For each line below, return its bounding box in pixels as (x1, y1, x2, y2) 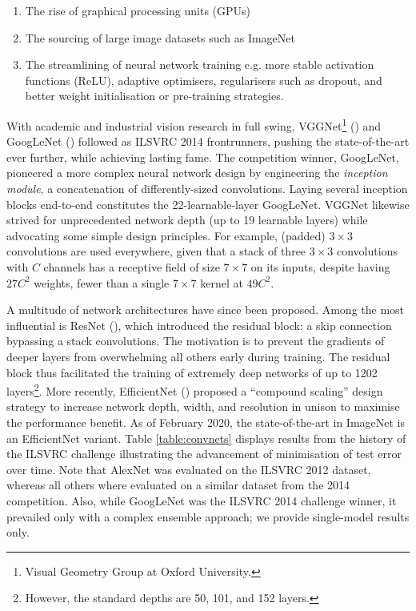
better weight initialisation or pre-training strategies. (25, 87, 284, 104)
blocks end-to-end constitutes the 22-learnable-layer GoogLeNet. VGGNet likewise (6, 195, 410, 212)
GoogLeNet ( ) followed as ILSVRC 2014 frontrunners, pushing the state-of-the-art (6, 133, 410, 150)
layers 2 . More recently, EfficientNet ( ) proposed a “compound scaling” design (6, 380, 383, 399)
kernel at (200, 274, 243, 291)
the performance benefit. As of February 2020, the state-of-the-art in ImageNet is (6, 413, 405, 430)
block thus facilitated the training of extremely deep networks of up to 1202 (6, 364, 378, 380)
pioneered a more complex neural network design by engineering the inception (6, 164, 388, 181)
